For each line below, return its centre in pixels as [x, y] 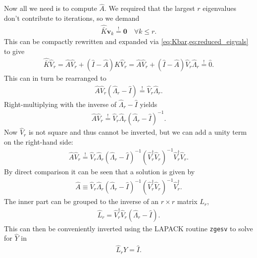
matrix [187, 201]
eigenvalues [220, 8]
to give [14, 51]
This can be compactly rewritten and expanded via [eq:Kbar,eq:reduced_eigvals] [126, 41]
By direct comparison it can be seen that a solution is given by [100, 171]
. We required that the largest [150, 8]
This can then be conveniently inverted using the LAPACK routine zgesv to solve [128, 228]
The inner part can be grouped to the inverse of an [81, 201]
